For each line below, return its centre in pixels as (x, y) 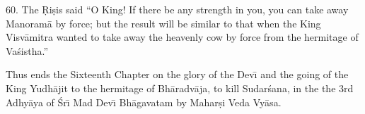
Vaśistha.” (27, 50)
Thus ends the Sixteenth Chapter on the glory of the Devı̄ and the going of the (177, 74)
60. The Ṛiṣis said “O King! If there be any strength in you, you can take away (177, 9)
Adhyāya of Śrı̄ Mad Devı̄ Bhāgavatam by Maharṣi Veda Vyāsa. (144, 102)
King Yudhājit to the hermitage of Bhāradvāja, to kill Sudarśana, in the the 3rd (180, 88)
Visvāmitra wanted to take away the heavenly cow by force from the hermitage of (182, 37)
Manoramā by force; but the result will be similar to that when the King (163, 23)
